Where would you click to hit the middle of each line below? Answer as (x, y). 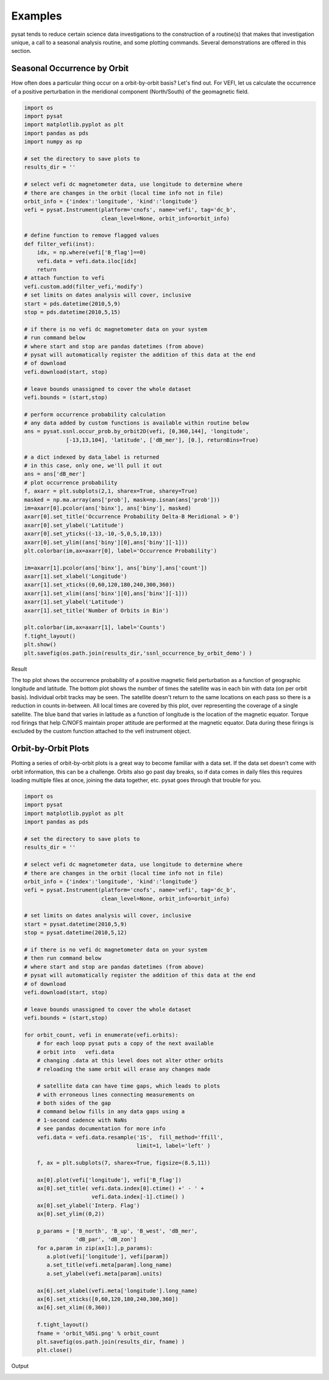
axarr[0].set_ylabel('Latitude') (74, 525)
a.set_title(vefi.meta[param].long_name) (109, 1265)
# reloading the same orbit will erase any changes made (124, 1069)
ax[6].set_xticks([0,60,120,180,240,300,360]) (108, 1299)
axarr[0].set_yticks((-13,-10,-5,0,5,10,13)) (93, 534)
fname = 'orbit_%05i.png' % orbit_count (98, 1333)
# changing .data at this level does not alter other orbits (130, 1061)
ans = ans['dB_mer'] (55, 474)
